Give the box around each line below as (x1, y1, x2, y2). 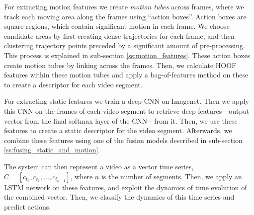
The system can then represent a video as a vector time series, (4, 161, 194, 171)
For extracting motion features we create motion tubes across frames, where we (4, 1, 244, 11)
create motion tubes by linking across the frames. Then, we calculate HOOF (4, 60, 237, 70)
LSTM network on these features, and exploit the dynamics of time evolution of (4, 182, 247, 192)
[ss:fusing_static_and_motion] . (4, 144, 100, 155)
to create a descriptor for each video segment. (4, 79, 143, 89)
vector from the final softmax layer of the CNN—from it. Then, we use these (4, 115, 238, 126)
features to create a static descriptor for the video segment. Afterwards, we (4, 125, 232, 136)
